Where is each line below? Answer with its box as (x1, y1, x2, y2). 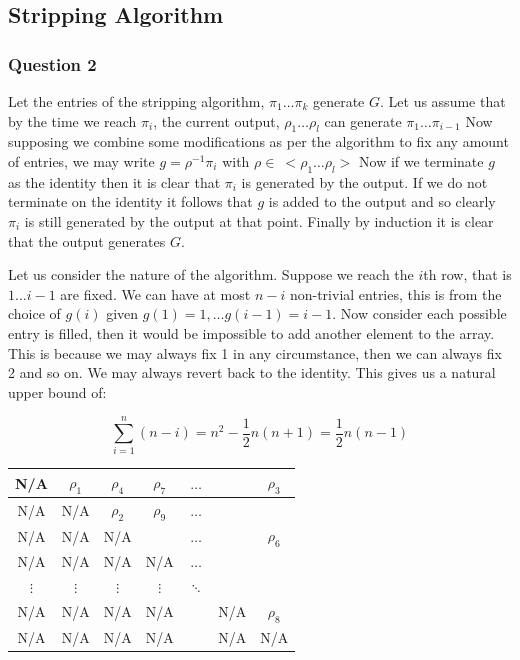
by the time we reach (8, 110, 137, 131)
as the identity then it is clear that (8, 171, 221, 192)
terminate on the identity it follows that (8, 191, 253, 212)
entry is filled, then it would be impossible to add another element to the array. (8, 322, 495, 343)
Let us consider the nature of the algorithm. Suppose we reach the (8, 264, 414, 285)
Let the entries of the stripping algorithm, (8, 91, 265, 111)
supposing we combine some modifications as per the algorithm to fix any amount (8, 131, 509, 152)
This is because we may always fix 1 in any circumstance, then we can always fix (8, 342, 502, 363)
